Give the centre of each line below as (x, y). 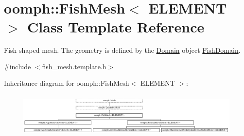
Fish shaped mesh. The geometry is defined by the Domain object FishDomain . (122, 50)
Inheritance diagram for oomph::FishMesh (67, 83)
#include (17, 66)
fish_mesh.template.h (74, 66)
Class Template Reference (116, 27)
